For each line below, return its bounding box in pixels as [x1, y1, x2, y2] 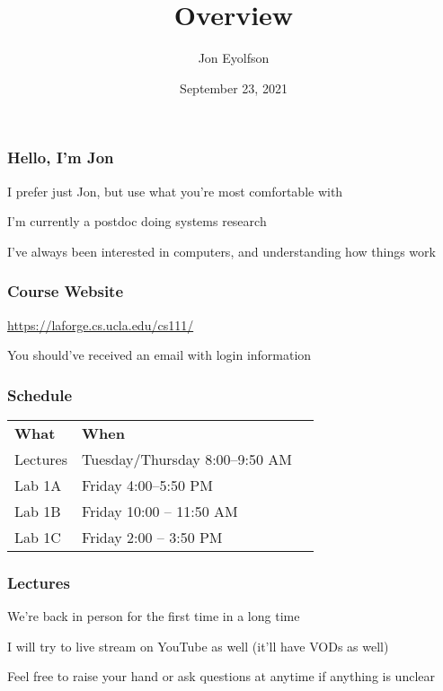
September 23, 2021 [180, 78, 288, 97]
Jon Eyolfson [198, 48, 270, 67]
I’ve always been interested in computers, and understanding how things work [7, 241, 436, 260]
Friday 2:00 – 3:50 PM [82, 527, 223, 548]
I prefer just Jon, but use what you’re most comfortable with [7, 181, 343, 200]
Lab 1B [14, 501, 61, 522]
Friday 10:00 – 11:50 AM [82, 501, 238, 522]
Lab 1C [14, 527, 61, 548]
